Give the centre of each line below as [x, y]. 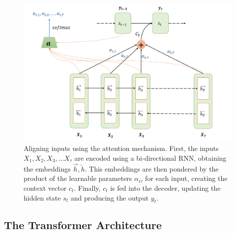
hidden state [42, 197]
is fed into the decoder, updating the [165, 188]
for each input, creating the [186, 178]
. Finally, [87, 188]
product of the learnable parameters [78, 178]
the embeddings [47, 168]
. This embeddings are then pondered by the [152, 168]
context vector [45, 188]
